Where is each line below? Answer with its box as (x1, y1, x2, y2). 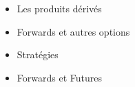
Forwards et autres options (17, 24, 130, 38)
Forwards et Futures (17, 70, 102, 84)
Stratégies (17, 47, 59, 62)
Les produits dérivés (17, 1, 102, 15)
